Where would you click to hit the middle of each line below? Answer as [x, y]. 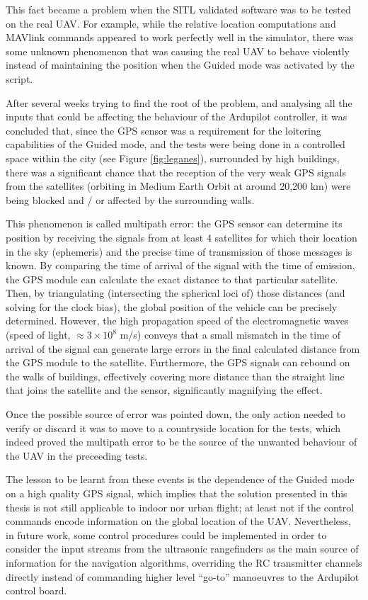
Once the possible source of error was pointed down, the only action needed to [176, 414]
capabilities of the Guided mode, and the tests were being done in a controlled [176, 144]
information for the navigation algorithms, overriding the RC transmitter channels [184, 562]
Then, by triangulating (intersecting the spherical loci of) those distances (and [176, 293]
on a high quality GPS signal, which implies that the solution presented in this [177, 493]
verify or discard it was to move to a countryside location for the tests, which [173, 428]
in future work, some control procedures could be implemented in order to [166, 534]
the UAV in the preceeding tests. [77, 455]
